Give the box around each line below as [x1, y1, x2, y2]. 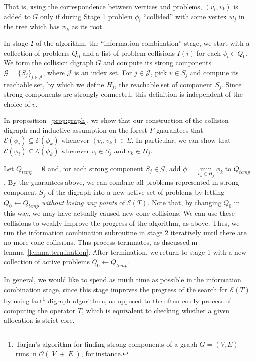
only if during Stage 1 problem [40, 11, 133, 21]
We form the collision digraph [4, 58, 94, 68]
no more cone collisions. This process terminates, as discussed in [4, 237, 198, 247]
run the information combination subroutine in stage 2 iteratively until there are [4, 227, 247, 238]
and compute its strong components [103, 58, 211, 68]
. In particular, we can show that [131, 134, 231, 145]
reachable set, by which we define [4, 79, 104, 89]
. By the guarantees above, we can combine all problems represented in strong [4, 177, 239, 187]
